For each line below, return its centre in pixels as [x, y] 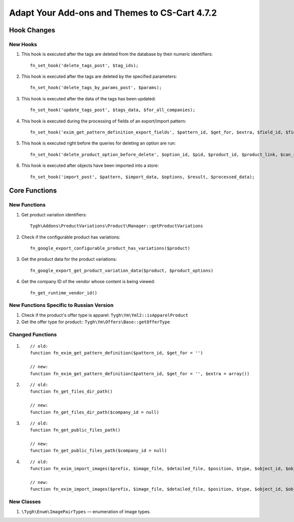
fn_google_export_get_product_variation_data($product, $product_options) [122, 270]
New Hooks [23, 44]
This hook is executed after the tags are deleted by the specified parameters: [99, 76]
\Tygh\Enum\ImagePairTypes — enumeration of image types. [86, 511]
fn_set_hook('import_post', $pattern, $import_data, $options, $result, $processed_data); [142, 177]
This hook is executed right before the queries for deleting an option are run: [98, 143]
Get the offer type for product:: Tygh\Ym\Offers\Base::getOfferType [96, 322]
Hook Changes [32, 30]
